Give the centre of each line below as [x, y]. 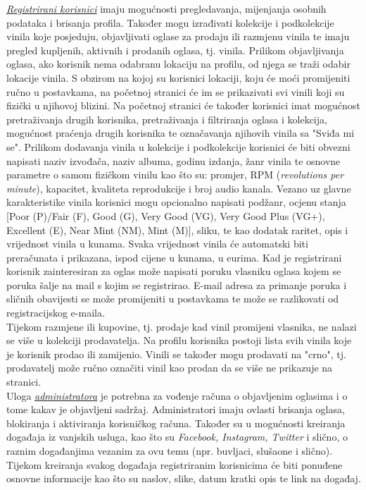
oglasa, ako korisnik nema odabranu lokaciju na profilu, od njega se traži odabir [178, 64]
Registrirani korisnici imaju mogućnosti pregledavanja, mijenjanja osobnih [166, 8]
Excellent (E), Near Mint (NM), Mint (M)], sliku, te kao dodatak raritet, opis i [177, 229]
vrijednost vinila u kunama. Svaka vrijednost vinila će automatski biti [157, 244]
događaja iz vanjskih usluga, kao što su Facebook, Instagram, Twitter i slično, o [177, 437]
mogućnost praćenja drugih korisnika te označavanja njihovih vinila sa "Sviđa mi [181, 133]
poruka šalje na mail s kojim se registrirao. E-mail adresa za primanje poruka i [177, 284]
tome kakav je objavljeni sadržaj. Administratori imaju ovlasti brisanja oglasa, [176, 409]
